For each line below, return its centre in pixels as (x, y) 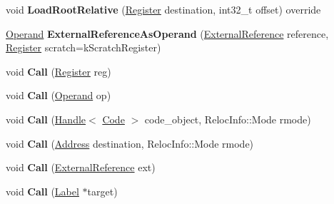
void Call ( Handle (46, 119)
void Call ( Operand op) (59, 95)
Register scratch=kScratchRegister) (83, 47)
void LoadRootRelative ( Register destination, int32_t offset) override (163, 9)
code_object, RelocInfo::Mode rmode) (228, 119)
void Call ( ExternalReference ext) (81, 167)
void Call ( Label (42, 191)
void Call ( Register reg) (59, 71)
